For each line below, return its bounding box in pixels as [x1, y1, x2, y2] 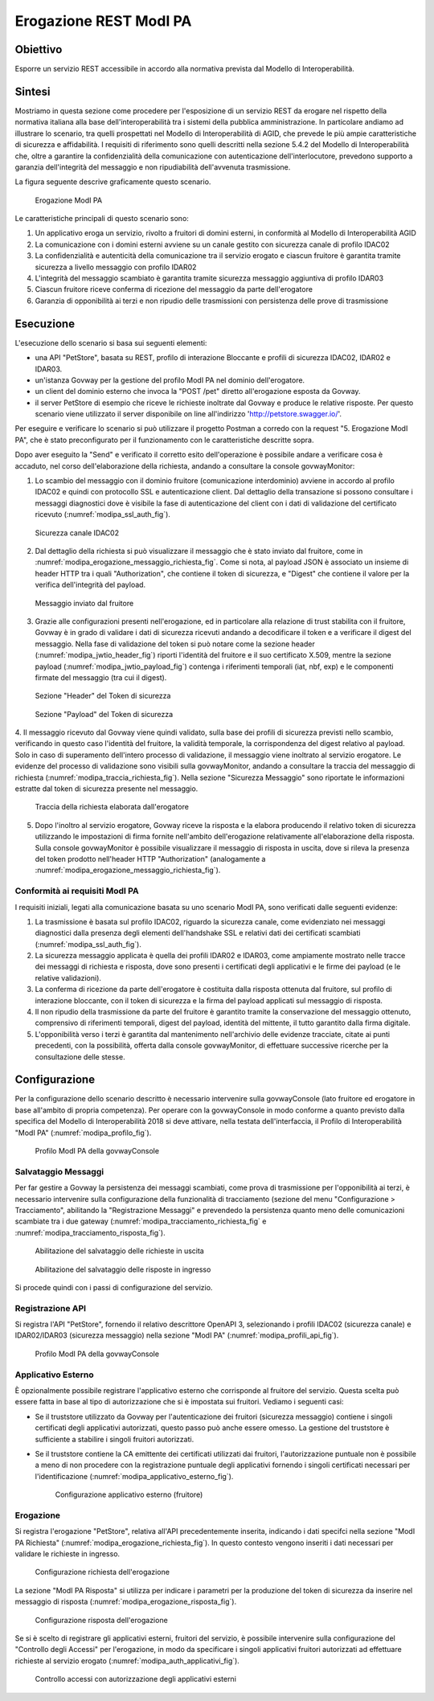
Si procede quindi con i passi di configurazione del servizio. [14, 1282, 213, 1292]
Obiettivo [14, 43, 63, 56]
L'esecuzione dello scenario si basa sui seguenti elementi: [14, 338, 207, 347]
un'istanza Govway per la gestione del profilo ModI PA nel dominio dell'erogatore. [35, 375, 305, 385]
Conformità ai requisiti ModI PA [14, 885, 140, 896]
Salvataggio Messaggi [14, 1166, 104, 1177]
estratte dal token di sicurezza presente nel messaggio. [14, 784, 199, 793]
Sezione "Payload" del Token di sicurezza [35, 709, 174, 719]
